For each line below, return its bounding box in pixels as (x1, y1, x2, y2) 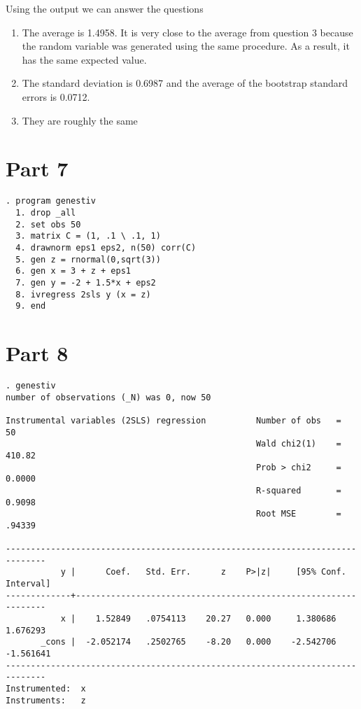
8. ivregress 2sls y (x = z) (15, 289, 151, 300)
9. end (15, 301, 46, 311)
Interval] (6, 579, 51, 589)
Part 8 (6, 339, 69, 367)
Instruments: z (6, 695, 86, 706)
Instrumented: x (6, 684, 86, 694)
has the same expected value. (22, 52, 147, 66)
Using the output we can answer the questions (6, 1, 204, 15)
